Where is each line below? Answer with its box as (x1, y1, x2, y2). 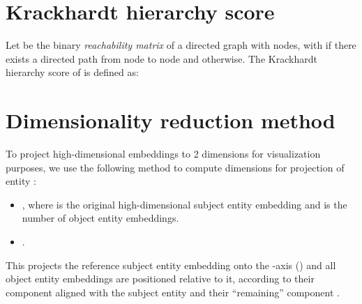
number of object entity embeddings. (22, 211, 179, 225)
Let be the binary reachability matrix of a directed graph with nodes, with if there (6, 38, 356, 52)
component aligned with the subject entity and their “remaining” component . (6, 284, 340, 299)
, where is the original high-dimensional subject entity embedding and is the (22, 197, 347, 211)
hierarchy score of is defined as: (6, 65, 139, 79)
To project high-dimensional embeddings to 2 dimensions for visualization (6, 146, 321, 161)
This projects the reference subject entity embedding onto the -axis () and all (6, 257, 336, 272)
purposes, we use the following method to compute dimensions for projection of (6, 160, 345, 174)
